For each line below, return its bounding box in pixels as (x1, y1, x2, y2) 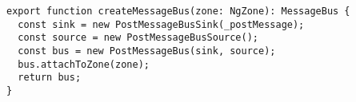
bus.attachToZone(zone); (18, 58, 150, 70)
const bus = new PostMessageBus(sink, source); (18, 45, 276, 57)
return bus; (18, 72, 82, 84)
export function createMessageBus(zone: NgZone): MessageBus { (6, 6, 350, 17)
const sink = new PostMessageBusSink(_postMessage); (18, 18, 305, 30)
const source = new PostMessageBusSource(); (18, 32, 258, 44)
